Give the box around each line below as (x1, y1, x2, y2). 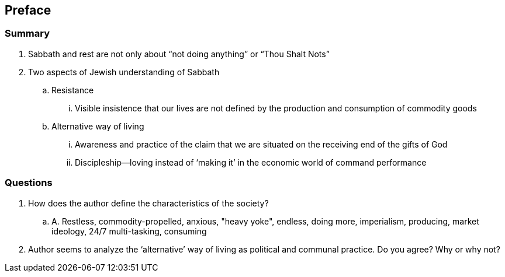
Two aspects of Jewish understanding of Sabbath (28, 66, 220, 77)
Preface (5, 3, 51, 17)
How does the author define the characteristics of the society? (28, 198, 269, 208)
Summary (5, 27, 50, 40)
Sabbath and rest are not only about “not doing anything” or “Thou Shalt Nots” (28, 48, 330, 59)
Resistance (51, 85, 94, 95)
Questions (5, 177, 53, 189)
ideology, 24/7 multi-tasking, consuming (51, 226, 207, 236)
